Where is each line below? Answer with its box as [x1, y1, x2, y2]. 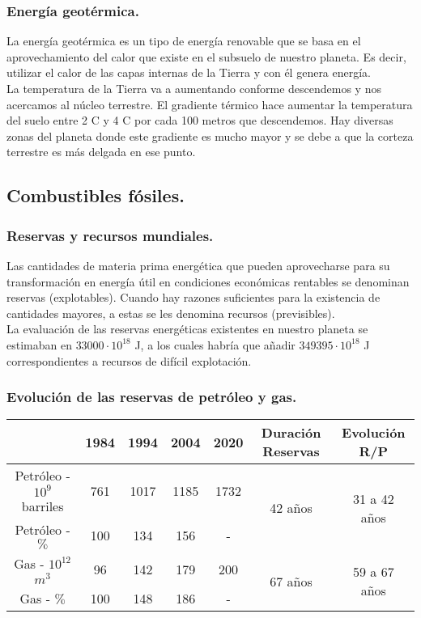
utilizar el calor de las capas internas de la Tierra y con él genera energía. [6, 64, 372, 81]
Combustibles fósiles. [6, 183, 185, 208]
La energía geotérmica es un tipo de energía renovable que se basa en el [6, 32, 361, 49]
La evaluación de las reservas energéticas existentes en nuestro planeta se [6, 320, 368, 337]
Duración [261, 423, 321, 442]
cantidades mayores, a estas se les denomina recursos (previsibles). [6, 304, 335, 321]
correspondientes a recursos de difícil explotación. [6, 352, 252, 369]
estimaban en [6, 336, 72, 353]
